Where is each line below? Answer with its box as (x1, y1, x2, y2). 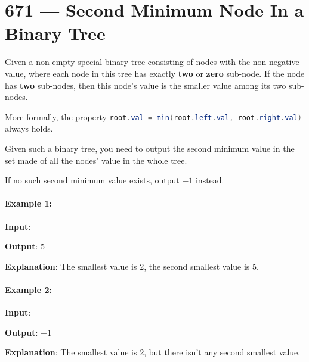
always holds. (5, 122, 53, 135)
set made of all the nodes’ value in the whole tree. (5, 154, 187, 166)
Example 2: (5, 283, 52, 295)
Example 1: (5, 197, 52, 210)
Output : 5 (5, 240, 45, 252)
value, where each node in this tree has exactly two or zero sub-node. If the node (5, 67, 305, 79)
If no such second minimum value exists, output (5, 174, 180, 186)
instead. (195, 174, 224, 186)
